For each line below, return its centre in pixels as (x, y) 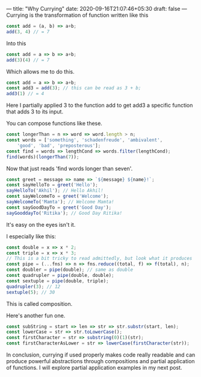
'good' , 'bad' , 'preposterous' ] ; (59, 145)
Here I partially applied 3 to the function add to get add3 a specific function (100, 106)
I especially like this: (31, 236)
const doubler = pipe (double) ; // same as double (70, 270)
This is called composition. (39, 303)
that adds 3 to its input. (35, 112)
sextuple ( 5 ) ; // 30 (31, 292)
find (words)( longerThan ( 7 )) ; (43, 157)
